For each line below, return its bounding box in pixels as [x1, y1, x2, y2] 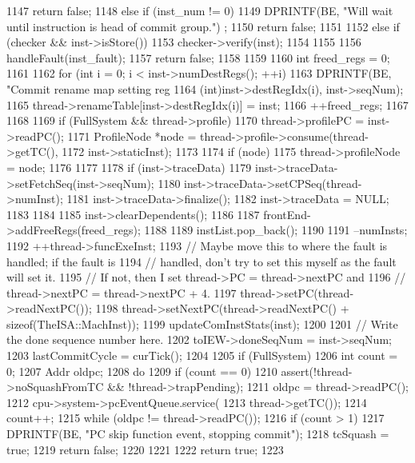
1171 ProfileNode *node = [67, 127, 197, 144]
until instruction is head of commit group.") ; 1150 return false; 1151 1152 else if [6, 18, 400, 34]
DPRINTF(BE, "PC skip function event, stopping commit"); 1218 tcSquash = [6, 425, 389, 442]
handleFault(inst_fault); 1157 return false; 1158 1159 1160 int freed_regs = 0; [6, 49, 390, 66]
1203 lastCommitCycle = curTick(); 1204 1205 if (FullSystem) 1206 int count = [6, 347, 398, 364]
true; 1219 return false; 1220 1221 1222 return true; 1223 [6, 441, 284, 457]
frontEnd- [263, 206, 311, 222]
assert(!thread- [281, 362, 353, 379]
